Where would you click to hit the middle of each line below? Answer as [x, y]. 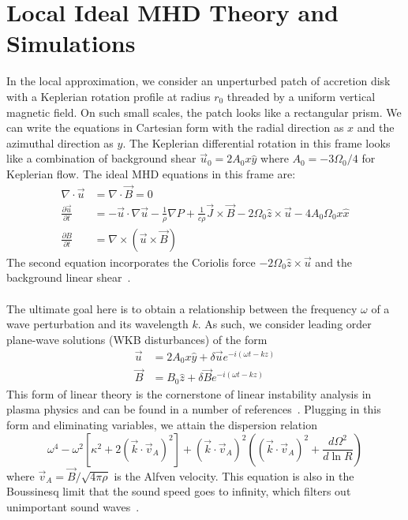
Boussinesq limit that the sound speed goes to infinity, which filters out [179, 491]
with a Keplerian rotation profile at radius [109, 96]
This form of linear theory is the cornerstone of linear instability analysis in [189, 393]
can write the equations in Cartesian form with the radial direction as [175, 127]
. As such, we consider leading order [284, 324]
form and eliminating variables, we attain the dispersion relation [162, 424]
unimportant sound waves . [73, 506]
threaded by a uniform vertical [301, 96]
